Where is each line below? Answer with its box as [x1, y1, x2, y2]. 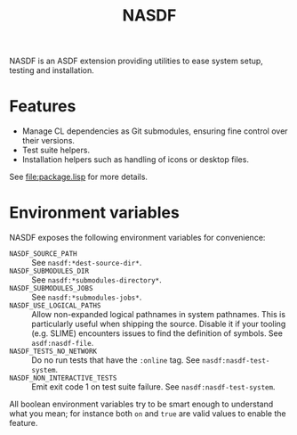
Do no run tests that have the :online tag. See [31, 355, 200, 365]
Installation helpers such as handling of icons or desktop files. [21, 154, 249, 165]
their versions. [21, 135, 76, 146]
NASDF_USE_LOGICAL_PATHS [9, 301, 101, 310]
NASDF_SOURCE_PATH [9, 250, 77, 259]
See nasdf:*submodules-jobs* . [31, 291, 142, 303]
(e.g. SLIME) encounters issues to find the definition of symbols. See [31, 328, 283, 339]
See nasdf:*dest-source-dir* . [31, 258, 142, 268]
